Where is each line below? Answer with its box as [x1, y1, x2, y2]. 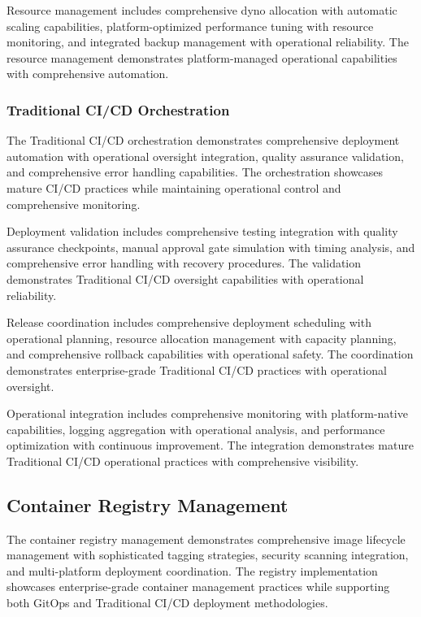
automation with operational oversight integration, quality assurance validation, [7, 147, 404, 164]
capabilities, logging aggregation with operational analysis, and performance [7, 420, 385, 437]
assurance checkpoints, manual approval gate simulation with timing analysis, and [7, 238, 415, 255]
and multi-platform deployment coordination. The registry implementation [7, 562, 378, 579]
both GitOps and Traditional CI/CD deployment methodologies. [7, 594, 328, 611]
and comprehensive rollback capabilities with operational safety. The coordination [7, 345, 414, 363]
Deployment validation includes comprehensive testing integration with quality [7, 223, 398, 240]
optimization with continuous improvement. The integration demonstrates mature [7, 437, 414, 454]
